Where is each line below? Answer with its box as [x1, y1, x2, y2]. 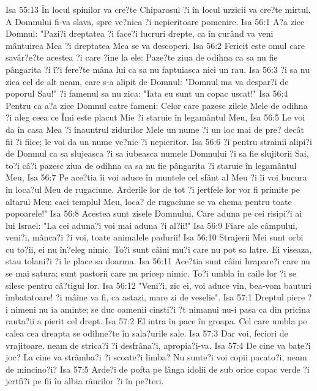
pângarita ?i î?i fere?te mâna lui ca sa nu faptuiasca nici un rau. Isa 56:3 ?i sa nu [6, 62, 310, 75]
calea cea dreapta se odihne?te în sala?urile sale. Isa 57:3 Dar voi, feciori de [6, 327, 288, 340]
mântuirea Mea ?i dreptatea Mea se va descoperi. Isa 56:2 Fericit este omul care [6, 39, 305, 51]
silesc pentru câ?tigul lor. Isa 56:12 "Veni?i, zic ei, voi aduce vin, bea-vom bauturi [6, 278, 311, 291]
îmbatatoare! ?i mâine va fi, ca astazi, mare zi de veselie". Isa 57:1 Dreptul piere [6, 291, 305, 303]
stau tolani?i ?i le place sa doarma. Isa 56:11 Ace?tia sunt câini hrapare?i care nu [6, 255, 310, 267]
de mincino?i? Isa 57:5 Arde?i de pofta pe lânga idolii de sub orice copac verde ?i [6, 362, 310, 375]
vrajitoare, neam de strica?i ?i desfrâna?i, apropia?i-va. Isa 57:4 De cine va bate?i [6, 338, 311, 351]
